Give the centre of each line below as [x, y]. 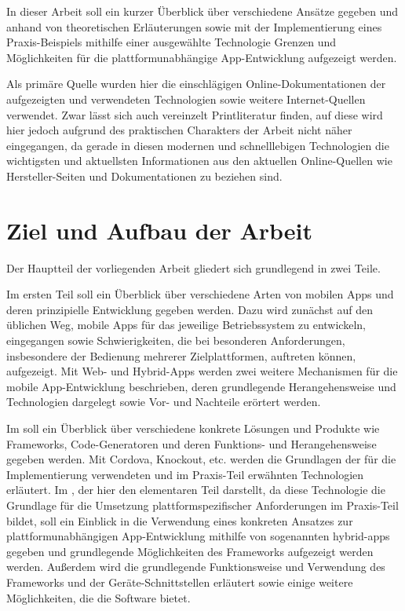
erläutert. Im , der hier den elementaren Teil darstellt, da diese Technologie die [196, 490]
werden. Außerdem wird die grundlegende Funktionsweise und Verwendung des [196, 567]
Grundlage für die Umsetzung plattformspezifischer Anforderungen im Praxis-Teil [202, 505]
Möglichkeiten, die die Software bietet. [99, 597]
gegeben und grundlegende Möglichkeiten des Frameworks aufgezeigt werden [190, 551]
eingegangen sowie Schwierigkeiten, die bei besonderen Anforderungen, [176, 340]
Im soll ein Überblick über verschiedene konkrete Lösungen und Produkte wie [193, 428]
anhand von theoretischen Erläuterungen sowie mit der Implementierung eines [194, 26]
